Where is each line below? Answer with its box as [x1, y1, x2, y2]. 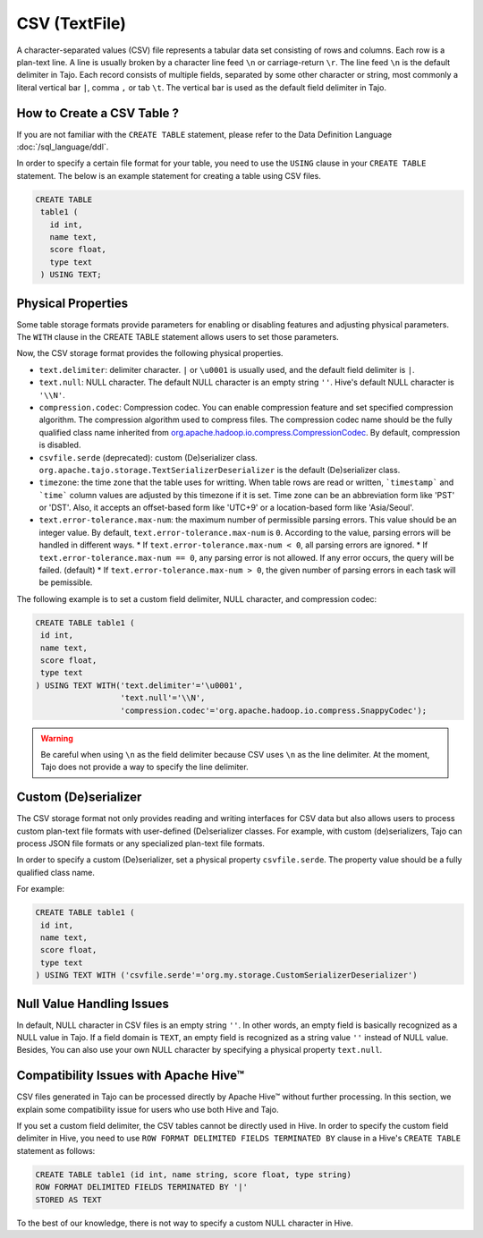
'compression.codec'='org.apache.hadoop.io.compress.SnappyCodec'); [120, 705, 428, 716]
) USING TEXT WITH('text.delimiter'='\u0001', [35, 680, 243, 691]
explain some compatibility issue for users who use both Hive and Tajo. [16, 1104, 279, 1115]
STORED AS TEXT [35, 1194, 102, 1205]
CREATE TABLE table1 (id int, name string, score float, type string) [35, 1169, 352, 1180]
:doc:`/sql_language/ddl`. [16, 141, 109, 152]
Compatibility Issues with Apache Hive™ [16, 1068, 245, 1083]
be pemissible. [38, 577, 93, 588]
